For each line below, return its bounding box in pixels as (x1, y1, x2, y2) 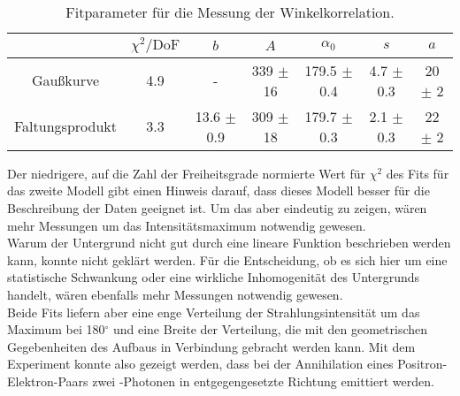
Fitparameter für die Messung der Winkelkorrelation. (65, 2, 395, 22)
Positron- (397, 354, 448, 373)
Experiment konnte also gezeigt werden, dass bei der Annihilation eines (7, 354, 394, 373)
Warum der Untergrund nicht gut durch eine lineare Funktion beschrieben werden (7, 233, 451, 252)
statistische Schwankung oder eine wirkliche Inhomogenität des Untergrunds (7, 268, 420, 286)
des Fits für (386, 164, 449, 182)
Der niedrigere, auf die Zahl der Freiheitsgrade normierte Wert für (7, 164, 365, 182)
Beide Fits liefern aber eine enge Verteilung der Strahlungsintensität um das (7, 302, 420, 321)
